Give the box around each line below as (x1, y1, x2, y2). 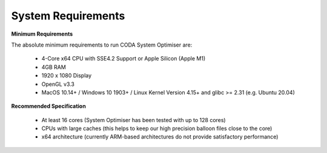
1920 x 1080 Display (41, 72, 92, 79)
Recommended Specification (11, 103, 86, 110)
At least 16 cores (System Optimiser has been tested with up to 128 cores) (41, 116, 226, 123)
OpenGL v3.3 (41, 80, 75, 88)
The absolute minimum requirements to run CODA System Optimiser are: (11, 41, 193, 48)
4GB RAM (41, 63, 66, 71)
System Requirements (11, 9, 125, 22)
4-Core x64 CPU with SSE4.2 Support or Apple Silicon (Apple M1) (41, 55, 206, 62)
